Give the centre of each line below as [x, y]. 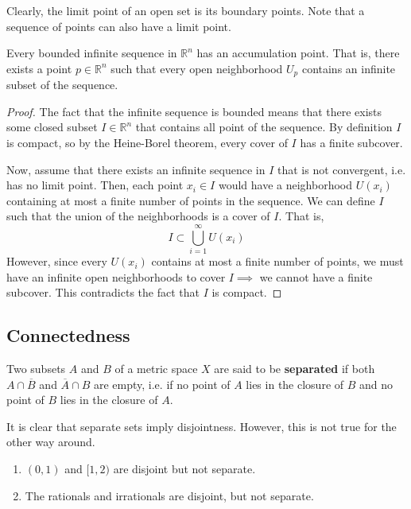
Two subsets [36, 369]
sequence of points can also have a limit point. [119, 26]
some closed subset [52, 127]
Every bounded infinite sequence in [92, 53]
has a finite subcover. [351, 143]
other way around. [51, 442]
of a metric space [156, 369]
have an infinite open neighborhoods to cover [116, 276]
